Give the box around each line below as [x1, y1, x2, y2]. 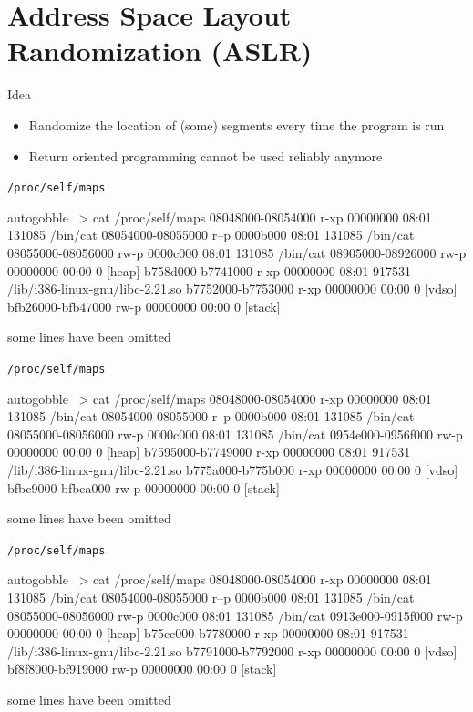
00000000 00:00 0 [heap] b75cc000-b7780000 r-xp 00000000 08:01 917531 [7, 624, 409, 643]
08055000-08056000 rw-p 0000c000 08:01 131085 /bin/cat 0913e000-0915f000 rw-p [7, 605, 463, 624]
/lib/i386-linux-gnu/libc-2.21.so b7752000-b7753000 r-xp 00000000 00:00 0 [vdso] [7, 279, 458, 298]
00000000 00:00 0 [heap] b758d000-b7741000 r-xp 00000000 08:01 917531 [7, 261, 411, 280]
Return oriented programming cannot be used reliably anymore [28, 146, 383, 165]
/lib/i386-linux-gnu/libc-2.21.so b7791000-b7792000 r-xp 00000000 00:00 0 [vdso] [7, 641, 458, 660]
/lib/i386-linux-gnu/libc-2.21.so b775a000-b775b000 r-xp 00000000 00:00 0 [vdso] [7, 459, 458, 479]
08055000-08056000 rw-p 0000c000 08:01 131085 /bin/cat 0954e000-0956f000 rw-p [7, 424, 463, 443]
